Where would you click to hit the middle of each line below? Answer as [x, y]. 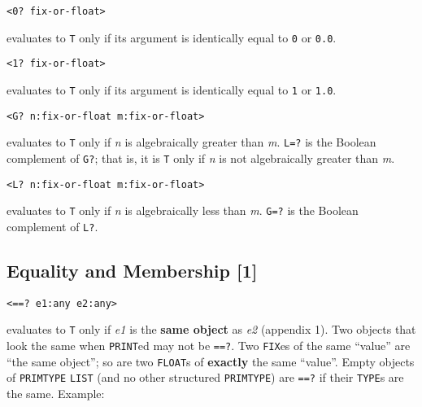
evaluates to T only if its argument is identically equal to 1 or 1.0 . [172, 89]
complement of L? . [52, 226]
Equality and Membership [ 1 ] [132, 270]
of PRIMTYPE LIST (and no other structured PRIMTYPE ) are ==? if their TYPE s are [205, 377]
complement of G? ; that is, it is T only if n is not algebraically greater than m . [201, 158]
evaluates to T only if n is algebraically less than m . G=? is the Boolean [183, 210]
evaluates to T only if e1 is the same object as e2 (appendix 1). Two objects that [211, 329]
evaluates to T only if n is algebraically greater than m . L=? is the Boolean [191, 142]
